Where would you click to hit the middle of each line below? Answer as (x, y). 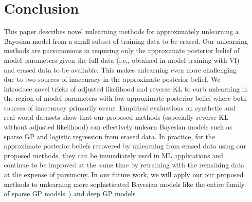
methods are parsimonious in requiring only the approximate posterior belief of (122, 50)
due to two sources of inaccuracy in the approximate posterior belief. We (112, 79)
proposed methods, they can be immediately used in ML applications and (114, 155)
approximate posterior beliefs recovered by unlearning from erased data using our (125, 146)
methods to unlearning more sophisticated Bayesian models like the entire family (124, 184)
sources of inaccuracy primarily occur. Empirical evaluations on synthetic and (120, 107)
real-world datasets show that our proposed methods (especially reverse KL (116, 117)
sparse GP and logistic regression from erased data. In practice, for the (109, 136)
